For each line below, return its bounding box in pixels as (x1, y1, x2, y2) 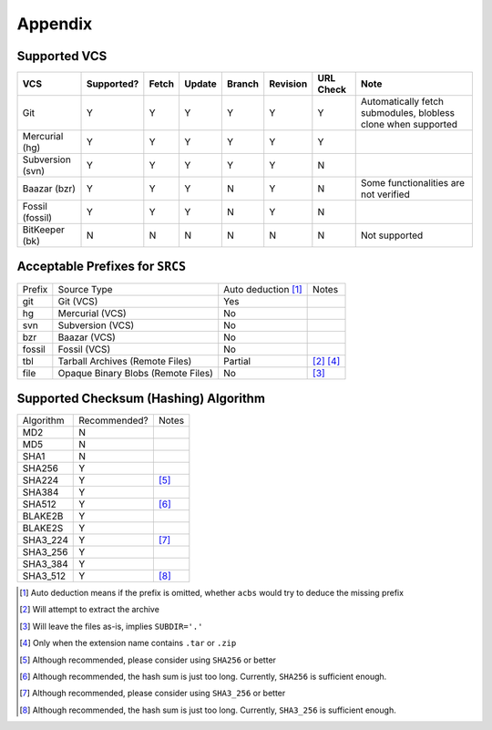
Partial (223, 355, 251, 367)
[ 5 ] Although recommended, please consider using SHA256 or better (19, 654, 277, 665)
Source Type (57, 283, 113, 295)
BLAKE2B (22, 510, 64, 523)
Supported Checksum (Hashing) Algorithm (16, 391, 266, 406)
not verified (360, 188, 410, 200)
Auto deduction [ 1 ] (223, 283, 302, 295)
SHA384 (22, 486, 59, 499)
